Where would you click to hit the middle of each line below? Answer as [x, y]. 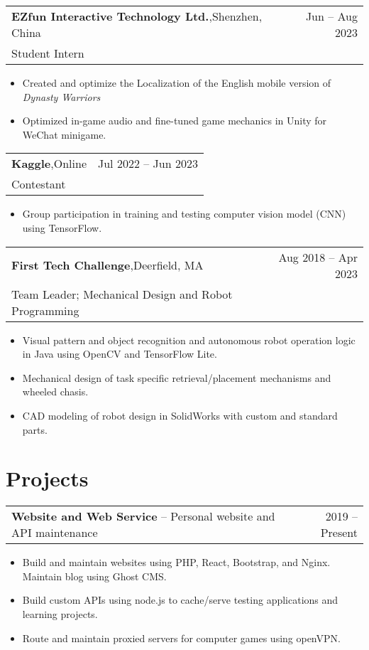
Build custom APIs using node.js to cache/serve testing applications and [180, 600]
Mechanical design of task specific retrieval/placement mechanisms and [177, 377]
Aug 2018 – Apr [318, 257]
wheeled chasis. [55, 391]
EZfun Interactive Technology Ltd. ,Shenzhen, [137, 16]
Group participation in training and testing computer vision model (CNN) [184, 214]
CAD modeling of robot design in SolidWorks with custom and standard [180, 415]
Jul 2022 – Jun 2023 [148, 164]
